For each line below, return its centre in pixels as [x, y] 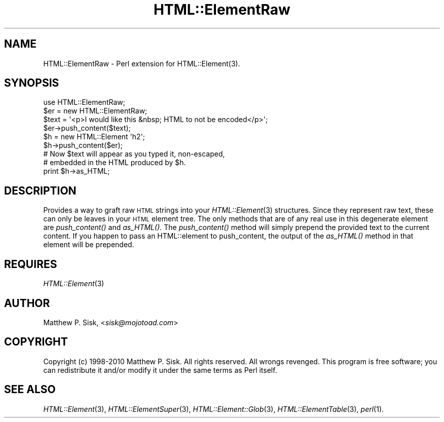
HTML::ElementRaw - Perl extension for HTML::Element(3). [142, 63]
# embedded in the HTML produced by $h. [115, 163]
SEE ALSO [30, 390]
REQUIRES [31, 264]
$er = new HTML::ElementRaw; [95, 111]
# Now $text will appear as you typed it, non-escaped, [134, 154]
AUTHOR [27, 303]
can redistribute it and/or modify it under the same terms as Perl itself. [160, 370]
